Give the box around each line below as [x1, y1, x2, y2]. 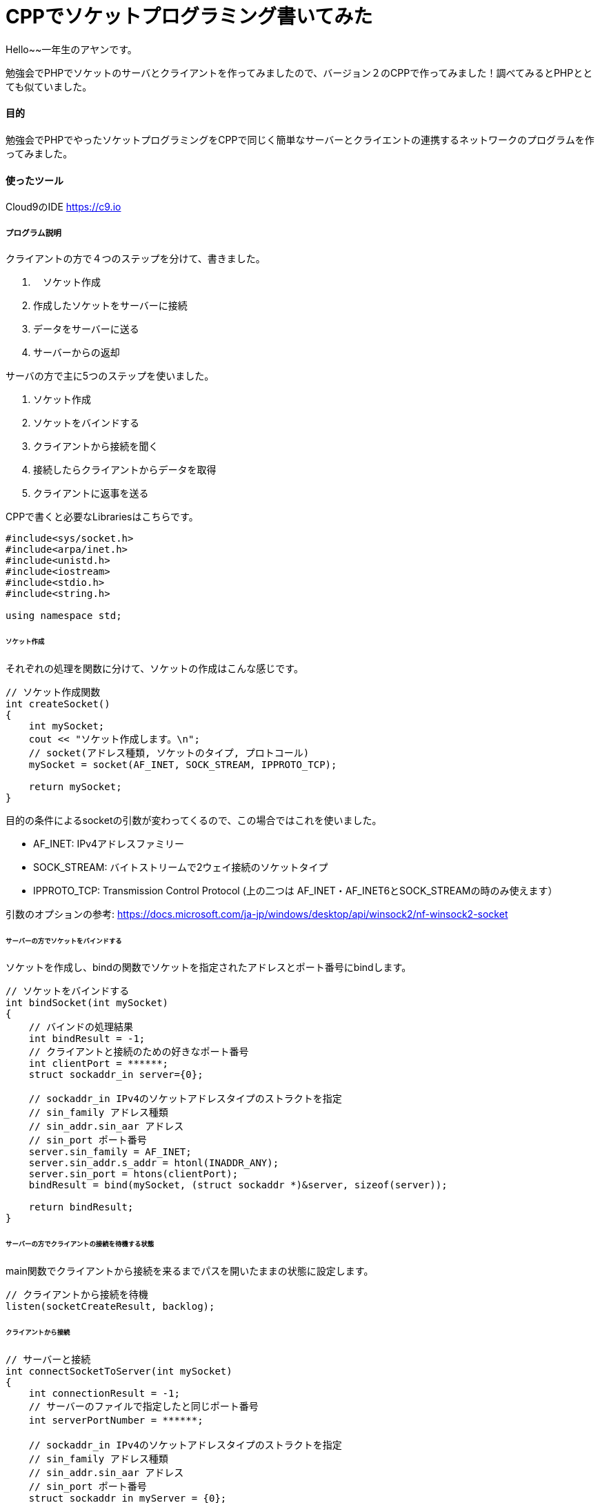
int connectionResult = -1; [28, 1387, 180, 1399]
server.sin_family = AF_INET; [28, 1146, 192, 1158]
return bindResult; [28, 1201, 134, 1213]
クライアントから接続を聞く [33, 440, 159, 452]
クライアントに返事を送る [33, 487, 149, 499]
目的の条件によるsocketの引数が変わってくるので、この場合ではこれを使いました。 [6, 814, 382, 826]
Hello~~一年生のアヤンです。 [6, 43, 137, 55]
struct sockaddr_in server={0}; [28, 1069, 203, 1081]
